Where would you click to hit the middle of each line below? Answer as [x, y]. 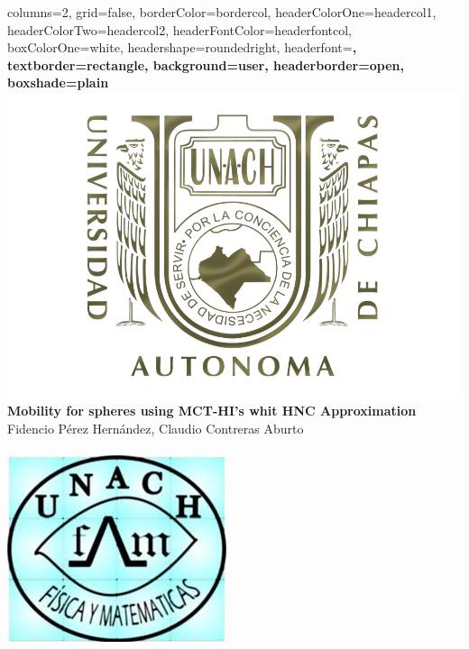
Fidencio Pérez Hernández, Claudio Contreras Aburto [156, 428]
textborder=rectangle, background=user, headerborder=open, [206, 64]
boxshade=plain [58, 82]
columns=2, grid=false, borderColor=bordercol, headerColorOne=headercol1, [222, 12]
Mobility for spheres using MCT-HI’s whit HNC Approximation [212, 411]
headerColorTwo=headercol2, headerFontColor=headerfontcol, [179, 29]
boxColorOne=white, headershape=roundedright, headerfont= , [182, 47]
